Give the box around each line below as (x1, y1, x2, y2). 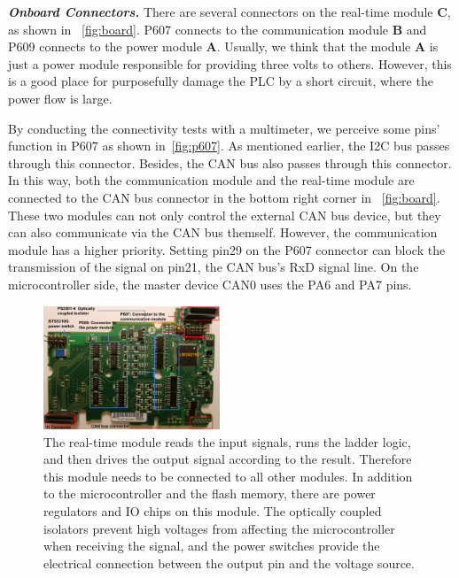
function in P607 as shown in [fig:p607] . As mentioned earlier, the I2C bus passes (8, 136, 450, 155)
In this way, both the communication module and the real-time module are (8, 171, 415, 189)
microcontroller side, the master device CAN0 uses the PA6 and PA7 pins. (8, 274, 412, 293)
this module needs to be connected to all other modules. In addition (43, 466, 413, 485)
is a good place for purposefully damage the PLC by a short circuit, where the (8, 72, 433, 90)
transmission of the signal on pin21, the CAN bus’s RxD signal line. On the (8, 258, 419, 276)
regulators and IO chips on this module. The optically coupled (43, 501, 382, 520)
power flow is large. (8, 89, 113, 107)
